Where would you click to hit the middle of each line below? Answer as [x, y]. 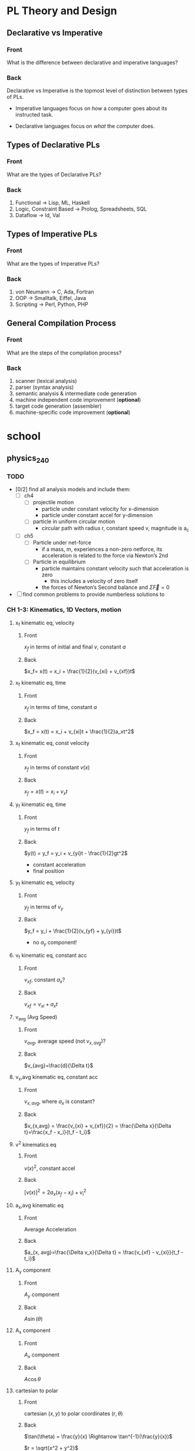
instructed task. [34, 115]
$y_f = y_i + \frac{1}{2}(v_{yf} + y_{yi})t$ [73, 931]
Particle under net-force [62, 543]
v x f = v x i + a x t [41, 1005]
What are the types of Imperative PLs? [53, 263]
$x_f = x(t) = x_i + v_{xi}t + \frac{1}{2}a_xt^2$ [79, 731]
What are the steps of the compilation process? [64, 353]
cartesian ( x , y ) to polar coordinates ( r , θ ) [73, 1413]
